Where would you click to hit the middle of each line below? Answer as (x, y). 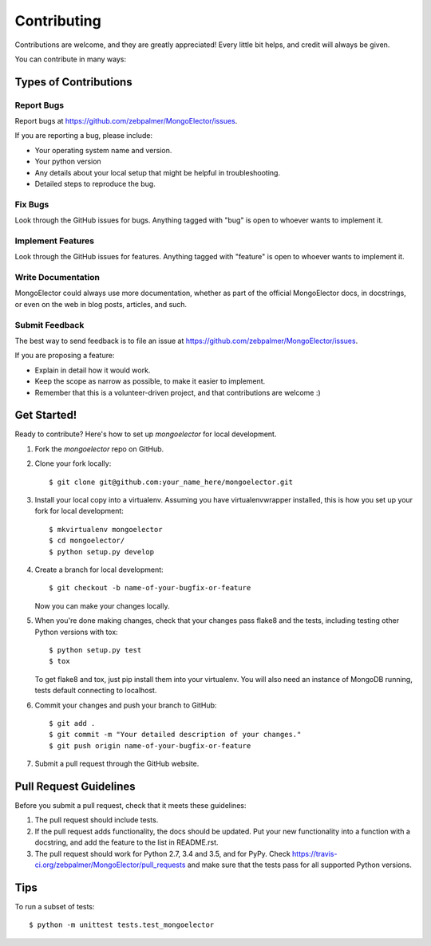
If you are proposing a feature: (65, 356)
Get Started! (46, 415)
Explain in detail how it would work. (93, 370)
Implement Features (55, 241)
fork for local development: (79, 511)
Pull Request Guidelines (75, 786)
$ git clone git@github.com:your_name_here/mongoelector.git (171, 482)
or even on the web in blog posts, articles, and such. (101, 304)
